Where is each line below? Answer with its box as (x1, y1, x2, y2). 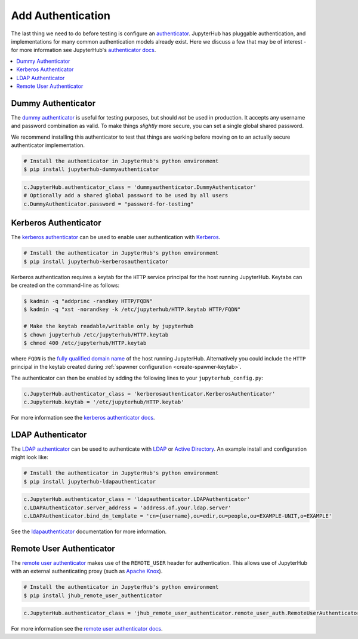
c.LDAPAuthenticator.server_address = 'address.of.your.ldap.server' (23, 504, 232, 511)
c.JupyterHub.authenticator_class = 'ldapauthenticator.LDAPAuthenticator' (23, 496, 251, 503)
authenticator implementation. (11, 141, 85, 149)
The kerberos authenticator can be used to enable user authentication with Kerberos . (11, 234, 221, 241)
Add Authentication (11, 9, 110, 22)
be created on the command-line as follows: (11, 282, 119, 289)
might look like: (11, 454, 49, 461)
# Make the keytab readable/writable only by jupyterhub (23, 323, 194, 330)
